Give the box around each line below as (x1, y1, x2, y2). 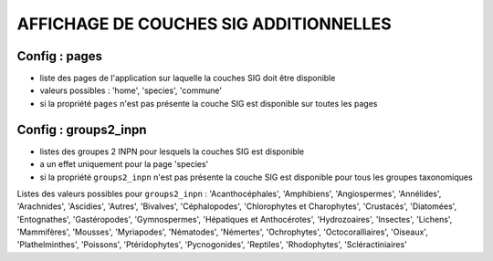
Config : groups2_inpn (16, 121, 147, 137)
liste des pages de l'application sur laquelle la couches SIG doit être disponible (39, 73, 336, 84)
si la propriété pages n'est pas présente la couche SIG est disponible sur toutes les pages (39, 98, 378, 109)
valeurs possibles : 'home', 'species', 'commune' (39, 85, 223, 96)
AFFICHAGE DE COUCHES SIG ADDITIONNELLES (16, 14, 392, 34)
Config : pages (16, 48, 103, 64)
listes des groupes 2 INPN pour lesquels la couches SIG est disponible (39, 146, 305, 157)
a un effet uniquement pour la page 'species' (39, 159, 209, 170)
